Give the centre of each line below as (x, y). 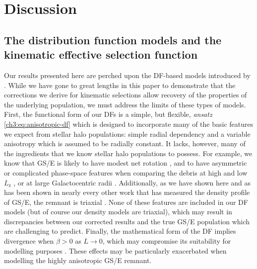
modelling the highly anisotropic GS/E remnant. (78, 260)
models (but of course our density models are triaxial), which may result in (118, 212)
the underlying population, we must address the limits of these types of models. (125, 104)
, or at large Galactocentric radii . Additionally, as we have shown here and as (132, 182)
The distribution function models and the (113, 40)
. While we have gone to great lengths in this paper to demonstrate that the (120, 85)
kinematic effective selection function (101, 54)
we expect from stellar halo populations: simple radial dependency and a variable (127, 134)
